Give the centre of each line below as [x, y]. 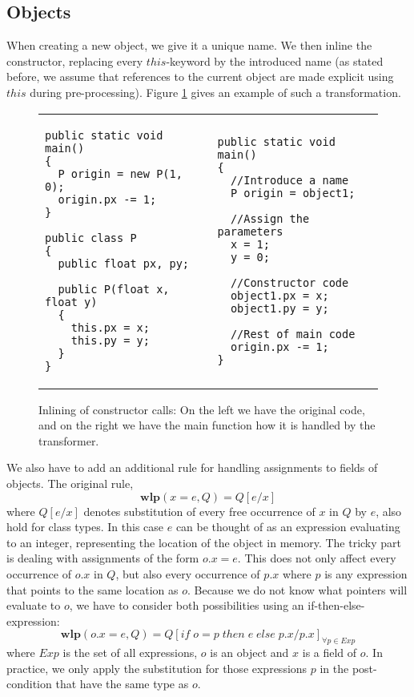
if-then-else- [336, 605]
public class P [91, 238]
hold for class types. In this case [85, 527]
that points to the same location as [92, 589]
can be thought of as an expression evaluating [288, 527]
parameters [250, 231]
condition [29, 684]
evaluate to [34, 605]
